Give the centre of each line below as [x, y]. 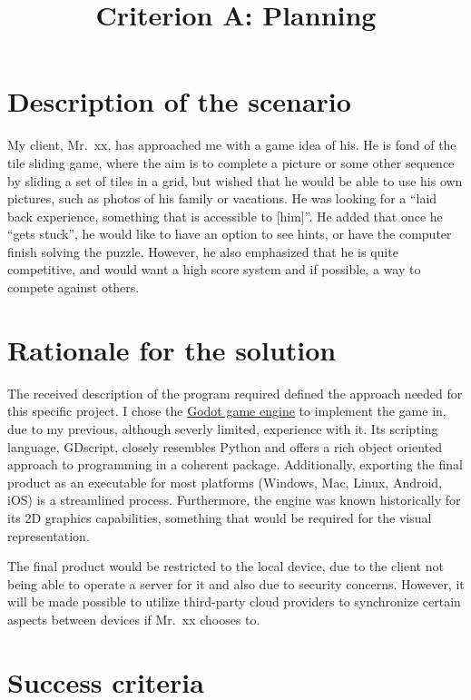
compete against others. [74, 287]
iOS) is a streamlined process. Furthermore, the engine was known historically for [234, 500]
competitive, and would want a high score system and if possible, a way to [214, 269]
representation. [49, 535]
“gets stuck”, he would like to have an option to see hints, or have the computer [230, 234]
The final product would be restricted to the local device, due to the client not [226, 566]
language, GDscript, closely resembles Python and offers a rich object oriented [225, 446]
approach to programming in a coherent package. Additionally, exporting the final [235, 464]
